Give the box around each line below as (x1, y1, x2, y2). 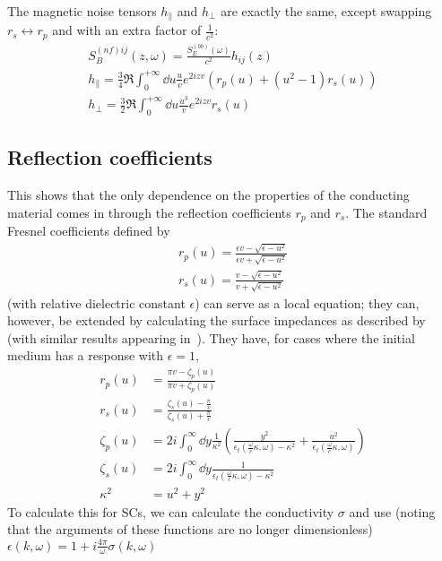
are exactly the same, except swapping (221, 2, 432, 20)
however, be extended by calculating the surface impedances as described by (7, 311, 426, 330)
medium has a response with (7, 346, 164, 365)
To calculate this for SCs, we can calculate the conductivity (7, 502, 334, 521)
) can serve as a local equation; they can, (195, 293, 420, 312)
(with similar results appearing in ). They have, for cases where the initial (7, 328, 415, 347)
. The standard (345, 203, 428, 221)
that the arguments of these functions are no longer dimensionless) (7, 520, 373, 539)
